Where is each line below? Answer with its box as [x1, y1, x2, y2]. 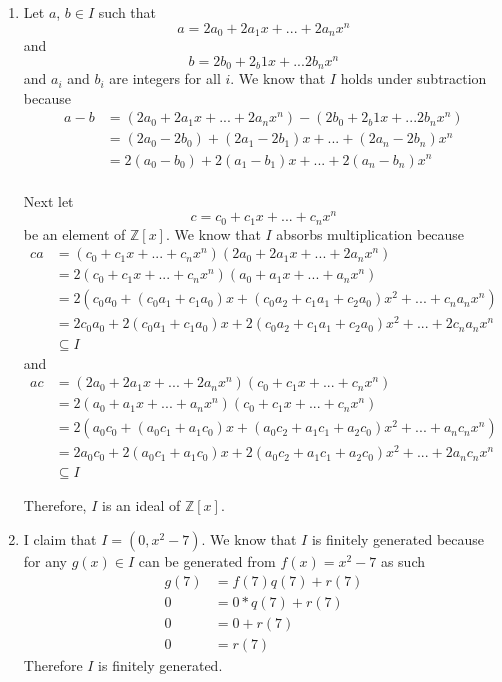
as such [380, 550, 426, 571]
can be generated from [138, 550, 276, 571]
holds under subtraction [340, 68, 487, 89]
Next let [23, 190, 74, 211]
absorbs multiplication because [276, 223, 465, 244]
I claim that [23, 528, 97, 549]
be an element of [23, 223, 126, 244]
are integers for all [109, 68, 221, 89]
